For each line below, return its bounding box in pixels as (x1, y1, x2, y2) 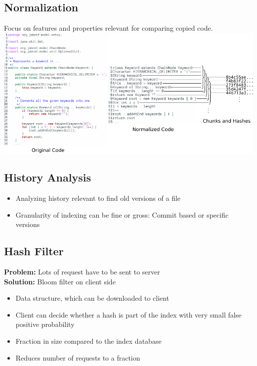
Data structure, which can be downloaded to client (15, 293, 170, 303)
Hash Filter (4, 243, 64, 259)
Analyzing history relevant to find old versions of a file (15, 193, 181, 203)
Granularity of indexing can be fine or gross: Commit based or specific (15, 209, 229, 220)
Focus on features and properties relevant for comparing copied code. (4, 23, 213, 33)
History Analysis (4, 170, 91, 185)
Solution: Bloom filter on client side (4, 276, 116, 286)
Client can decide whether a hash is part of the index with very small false (15, 309, 242, 320)
